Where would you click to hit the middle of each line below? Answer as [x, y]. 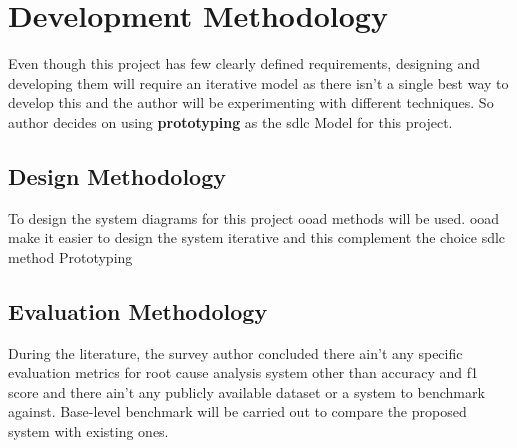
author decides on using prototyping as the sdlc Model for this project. [230, 121]
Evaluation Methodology [138, 310]
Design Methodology [117, 175]
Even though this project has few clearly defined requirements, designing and [244, 63]
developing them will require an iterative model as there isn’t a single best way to [258, 82]
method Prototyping [70, 256]
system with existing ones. [88, 431]
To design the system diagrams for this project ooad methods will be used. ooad [254, 217]
